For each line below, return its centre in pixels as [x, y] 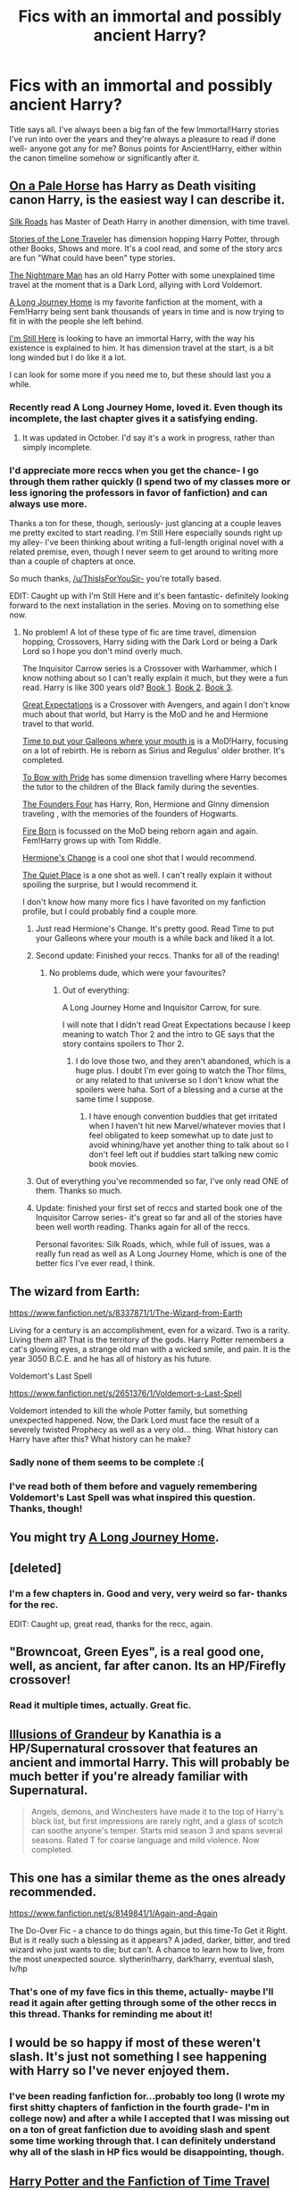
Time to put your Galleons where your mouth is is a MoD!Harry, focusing [155, 741]
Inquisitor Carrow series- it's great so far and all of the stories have [159, 1218]
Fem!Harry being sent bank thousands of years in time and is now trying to [146, 311]
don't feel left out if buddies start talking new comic [183, 1154]
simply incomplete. [57, 448]
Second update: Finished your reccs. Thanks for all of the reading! [157, 956]
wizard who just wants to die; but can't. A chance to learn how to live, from [147, 1950]
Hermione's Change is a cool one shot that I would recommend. [139, 858]
